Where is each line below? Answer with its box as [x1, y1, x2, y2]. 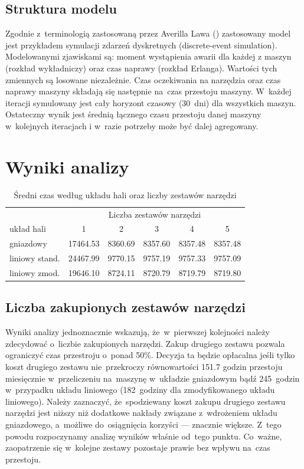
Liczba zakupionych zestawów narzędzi [5, 298, 246, 316]
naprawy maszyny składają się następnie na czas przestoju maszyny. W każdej [5, 85, 292, 97]
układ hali [9, 222, 46, 235]
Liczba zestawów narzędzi [108, 208, 201, 220]
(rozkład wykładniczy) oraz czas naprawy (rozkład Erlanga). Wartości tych [5, 61, 277, 74]
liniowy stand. [9, 252, 60, 264]
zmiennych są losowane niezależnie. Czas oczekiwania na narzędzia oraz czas [5, 73, 281, 86]
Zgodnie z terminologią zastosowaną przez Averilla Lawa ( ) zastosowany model [5, 27, 291, 40]
